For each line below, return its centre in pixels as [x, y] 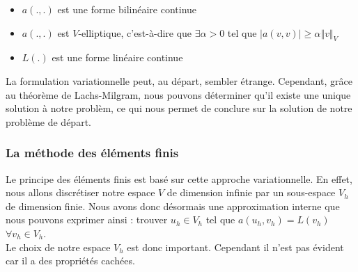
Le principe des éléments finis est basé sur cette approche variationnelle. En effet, [179, 178]
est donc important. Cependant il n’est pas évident [235, 247]
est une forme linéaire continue [117, 57]
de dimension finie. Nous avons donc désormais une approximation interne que [173, 206]
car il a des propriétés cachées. [70, 261]
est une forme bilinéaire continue [127, 9]
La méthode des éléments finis [92, 153]
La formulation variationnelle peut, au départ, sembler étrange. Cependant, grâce [179, 80]
